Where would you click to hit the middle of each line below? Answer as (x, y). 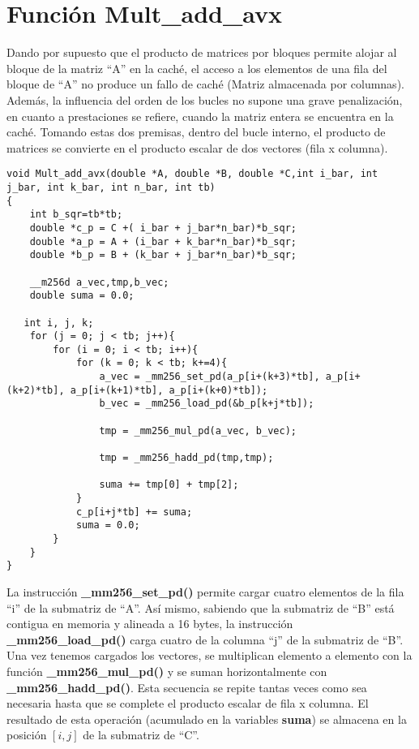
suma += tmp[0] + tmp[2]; (169, 485)
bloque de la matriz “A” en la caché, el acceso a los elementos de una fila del (197, 68)
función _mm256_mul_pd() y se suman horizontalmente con (167, 671)
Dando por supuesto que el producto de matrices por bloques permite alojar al (202, 52)
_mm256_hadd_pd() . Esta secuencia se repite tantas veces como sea (187, 687)
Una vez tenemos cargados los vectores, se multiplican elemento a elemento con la (209, 655)
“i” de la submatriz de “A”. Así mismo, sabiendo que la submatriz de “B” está (201, 607)
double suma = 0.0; (82, 296)
